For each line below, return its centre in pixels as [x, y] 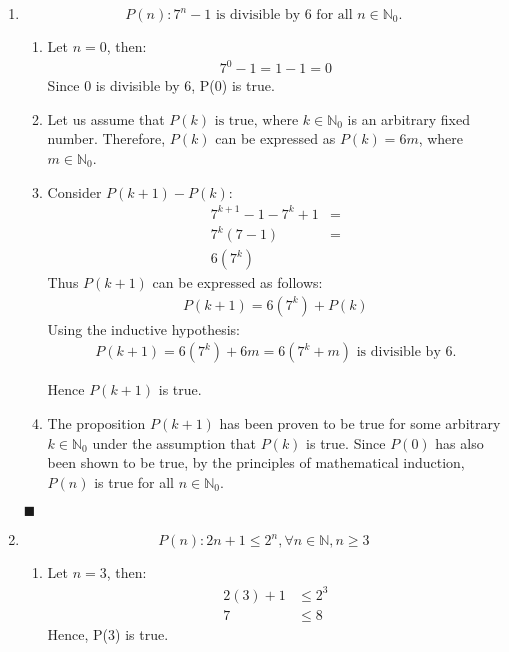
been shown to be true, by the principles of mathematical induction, [256, 462]
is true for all [134, 481]
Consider [74, 191]
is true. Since [346, 442]
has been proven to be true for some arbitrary [360, 423]
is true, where [256, 120]
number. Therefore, [106, 138]
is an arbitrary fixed [408, 118]
